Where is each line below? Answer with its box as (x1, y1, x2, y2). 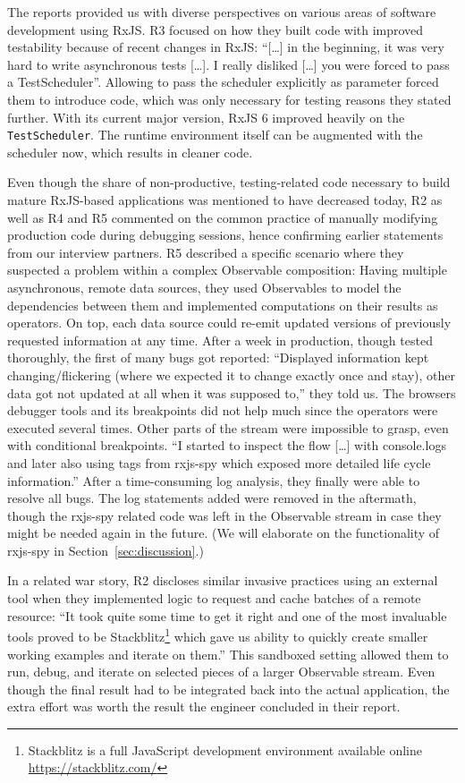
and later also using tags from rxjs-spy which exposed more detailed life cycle (7, 453, 431, 472)
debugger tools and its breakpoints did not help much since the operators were (7, 401, 438, 420)
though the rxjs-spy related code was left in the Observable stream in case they (7, 506, 442, 524)
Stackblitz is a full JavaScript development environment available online (28, 740, 422, 759)
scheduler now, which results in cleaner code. (7, 142, 253, 161)
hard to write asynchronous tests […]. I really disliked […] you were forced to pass (7, 55, 450, 73)
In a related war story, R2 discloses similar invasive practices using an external (7, 571, 438, 590)
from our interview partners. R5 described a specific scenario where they (7, 243, 404, 261)
